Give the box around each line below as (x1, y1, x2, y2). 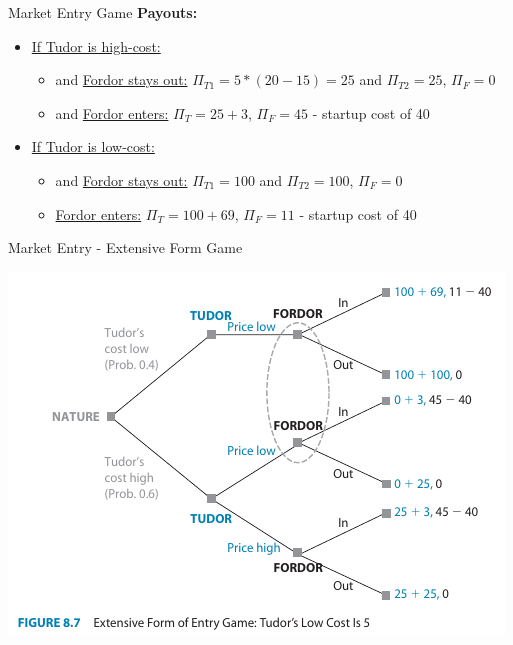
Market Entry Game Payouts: (8, 2, 198, 22)
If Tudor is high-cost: (31, 35, 161, 56)
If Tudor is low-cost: (31, 136, 155, 157)
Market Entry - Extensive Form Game (8, 237, 243, 258)
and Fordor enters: (55, 102, 169, 123)
